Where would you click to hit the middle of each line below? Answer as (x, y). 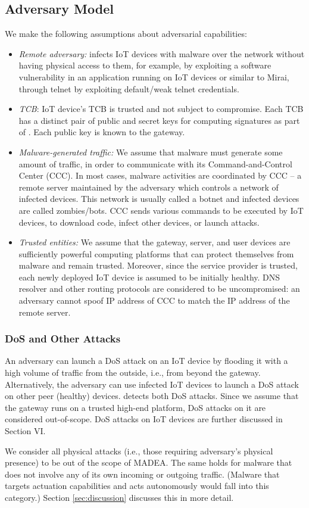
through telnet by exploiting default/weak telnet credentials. (129, 88)
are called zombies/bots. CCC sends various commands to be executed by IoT (161, 210)
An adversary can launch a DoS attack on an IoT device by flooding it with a (146, 361)
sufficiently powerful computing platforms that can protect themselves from (156, 253)
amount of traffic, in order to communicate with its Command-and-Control (155, 163)
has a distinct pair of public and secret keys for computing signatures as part (159, 120)
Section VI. (25, 431)
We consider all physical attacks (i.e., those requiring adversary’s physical (139, 451)
